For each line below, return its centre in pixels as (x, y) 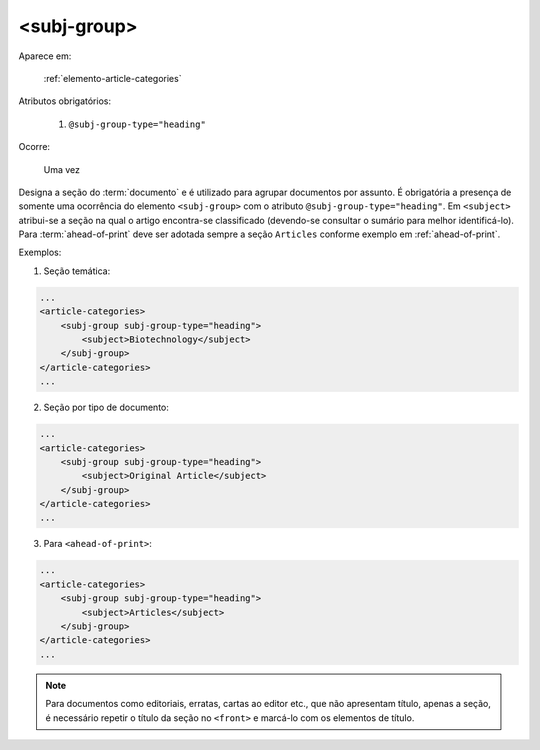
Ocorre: (34, 147)
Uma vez (61, 169)
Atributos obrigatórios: (65, 101)
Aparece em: (45, 56)
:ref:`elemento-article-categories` (112, 78)
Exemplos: (40, 252)
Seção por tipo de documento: (106, 407)
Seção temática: (77, 271)
